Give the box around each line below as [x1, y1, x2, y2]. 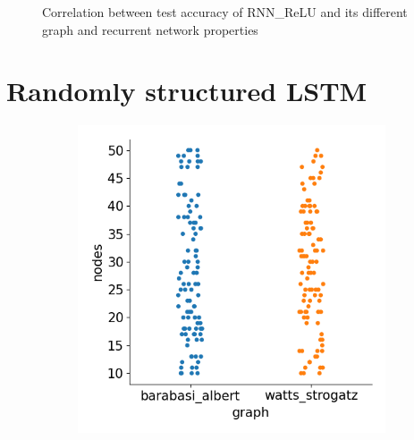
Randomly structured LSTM [6, 72, 368, 109]
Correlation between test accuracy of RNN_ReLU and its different [42, 3, 408, 21]
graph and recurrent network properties [42, 20, 258, 38]
